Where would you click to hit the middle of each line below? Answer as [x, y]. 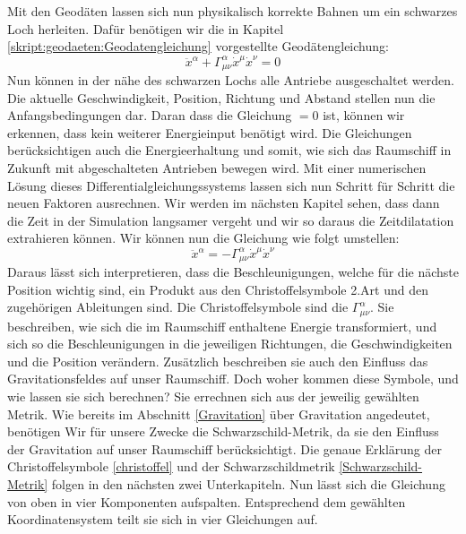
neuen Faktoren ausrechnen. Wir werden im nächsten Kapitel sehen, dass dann [224, 203]
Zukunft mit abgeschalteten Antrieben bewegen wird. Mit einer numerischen [217, 167]
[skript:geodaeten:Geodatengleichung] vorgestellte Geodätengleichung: [198, 46]
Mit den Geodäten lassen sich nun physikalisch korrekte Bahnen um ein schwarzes [233, 11]
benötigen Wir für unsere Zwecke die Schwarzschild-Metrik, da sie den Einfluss [223, 431]
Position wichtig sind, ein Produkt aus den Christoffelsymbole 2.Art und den [218, 289]
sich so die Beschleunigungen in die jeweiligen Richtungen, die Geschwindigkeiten [230, 344]
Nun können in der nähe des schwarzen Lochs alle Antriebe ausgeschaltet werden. [231, 79]
